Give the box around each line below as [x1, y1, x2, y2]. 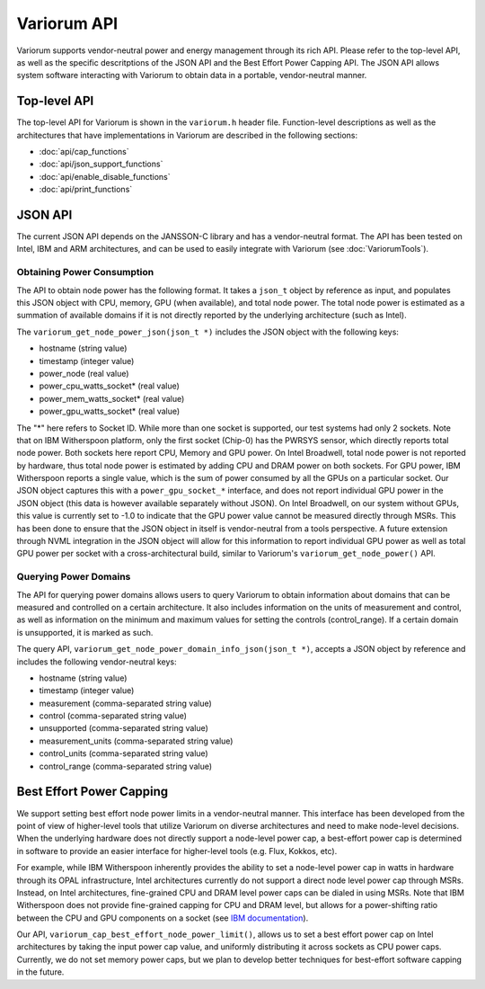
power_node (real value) [39, 368, 129, 379]
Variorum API [16, 13, 119, 33]
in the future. [16, 967, 65, 977]
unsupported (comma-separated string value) [39, 723, 208, 734]
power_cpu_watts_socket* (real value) [39, 380, 180, 391]
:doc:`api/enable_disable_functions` [39, 171, 171, 182]
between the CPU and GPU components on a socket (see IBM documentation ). [16, 913, 309, 923]
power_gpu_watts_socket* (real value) [39, 405, 181, 417]
